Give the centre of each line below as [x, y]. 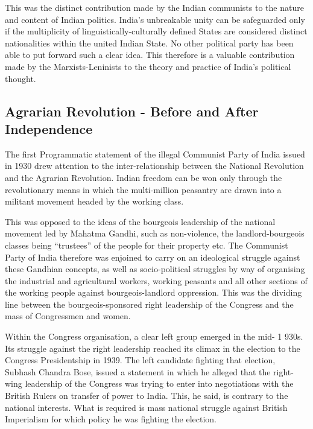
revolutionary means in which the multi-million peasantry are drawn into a [143, 189]
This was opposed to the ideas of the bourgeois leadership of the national [140, 221]
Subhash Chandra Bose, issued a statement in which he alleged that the [138, 371]
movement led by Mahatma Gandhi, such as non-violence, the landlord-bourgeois [155, 233]
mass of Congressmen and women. [68, 316]
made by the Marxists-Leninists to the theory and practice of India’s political [148, 66]
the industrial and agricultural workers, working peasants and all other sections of [156, 280]
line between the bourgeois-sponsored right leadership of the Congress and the [149, 304]
